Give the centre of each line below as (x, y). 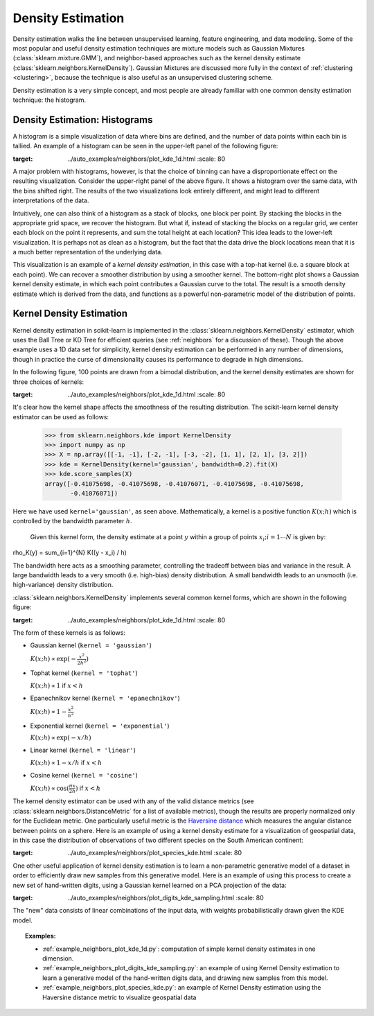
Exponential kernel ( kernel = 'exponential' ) (100, 726)
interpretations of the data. (51, 200)
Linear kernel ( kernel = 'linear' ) (83, 750)
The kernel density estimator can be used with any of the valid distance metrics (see (133, 801)
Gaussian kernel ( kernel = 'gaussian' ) (91, 645)
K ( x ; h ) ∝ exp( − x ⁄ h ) (61, 738)
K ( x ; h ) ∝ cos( (50, 788)
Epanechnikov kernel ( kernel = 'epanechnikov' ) (105, 698)
